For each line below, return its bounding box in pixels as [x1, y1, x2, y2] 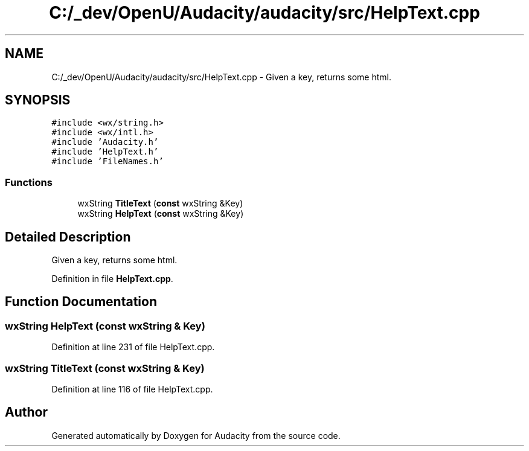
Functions [5, 176, 53, 188]
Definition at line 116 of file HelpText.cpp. [51, 384, 213, 394]
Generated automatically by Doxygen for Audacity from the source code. [51, 430, 341, 441]
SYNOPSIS [5, 92, 71, 108]
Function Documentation [5, 294, 157, 310]
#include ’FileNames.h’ [51, 156, 164, 167]
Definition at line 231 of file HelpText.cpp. [51, 342, 215, 353]
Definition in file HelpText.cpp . [51, 273, 173, 284]
